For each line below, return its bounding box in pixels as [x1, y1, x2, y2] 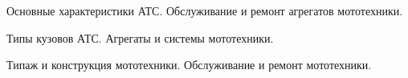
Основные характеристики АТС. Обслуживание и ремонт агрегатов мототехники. [6, 2, 403, 18]
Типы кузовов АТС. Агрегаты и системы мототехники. [6, 29, 274, 46]
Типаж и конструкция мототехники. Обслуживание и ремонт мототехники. [6, 56, 372, 73]
